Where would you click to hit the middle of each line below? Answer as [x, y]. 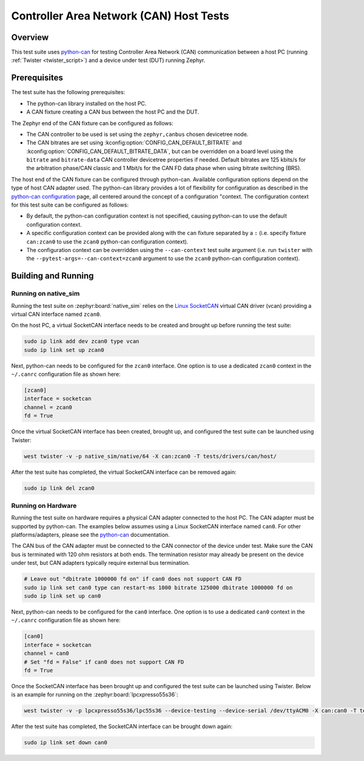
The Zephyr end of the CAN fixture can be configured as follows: [92, 123]
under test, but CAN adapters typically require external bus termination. [101, 563]
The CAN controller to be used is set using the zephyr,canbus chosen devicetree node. [137, 134]
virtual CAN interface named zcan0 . [56, 314]
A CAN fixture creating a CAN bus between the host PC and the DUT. [113, 112]
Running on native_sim [45, 293]
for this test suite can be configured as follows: [70, 205]
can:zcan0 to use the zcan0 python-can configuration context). [107, 241]
